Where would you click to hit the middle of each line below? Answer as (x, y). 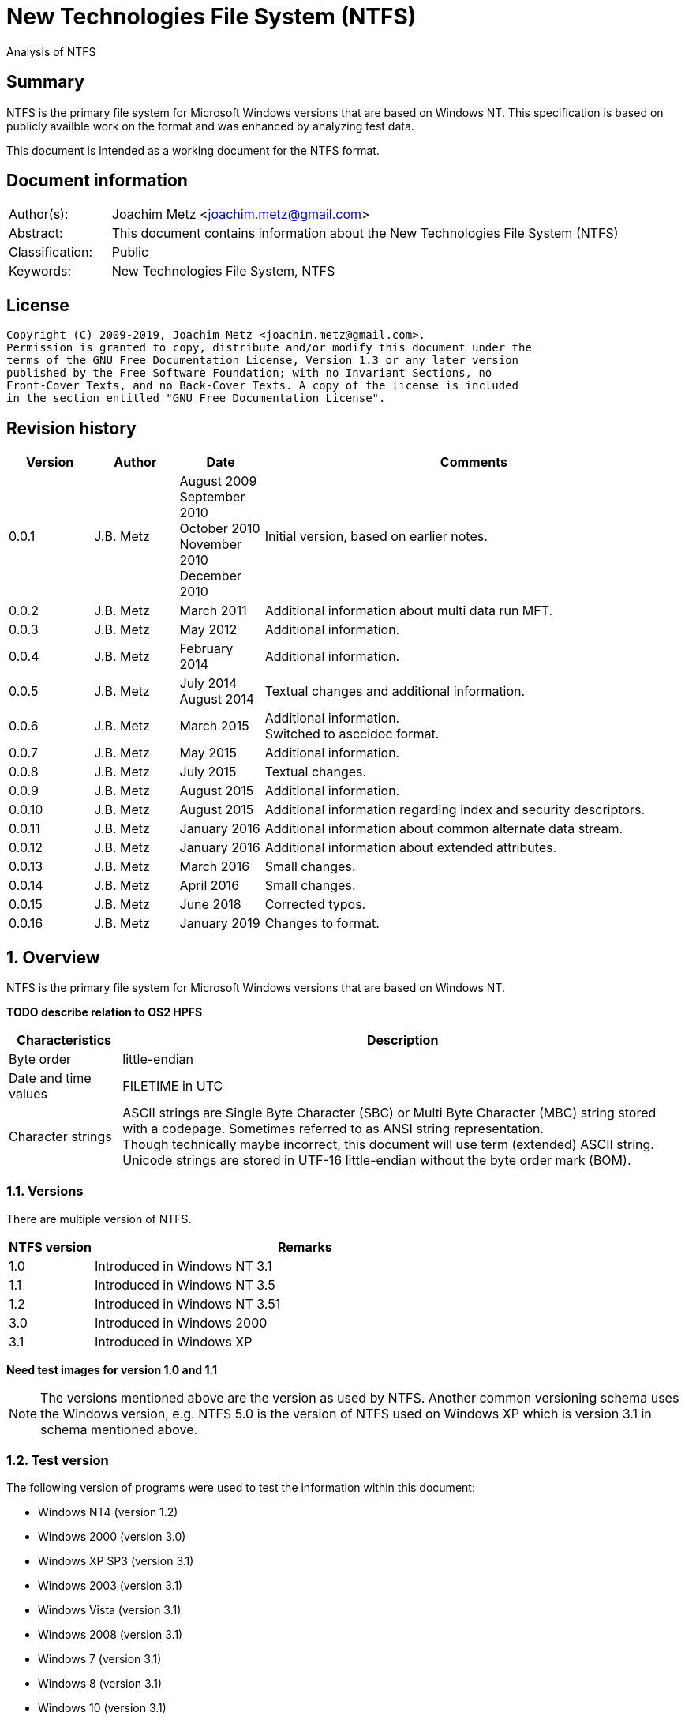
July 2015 (208, 772)
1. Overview (53, 957)
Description (402, 1040)
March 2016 (215, 867)
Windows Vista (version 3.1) (110, 1610)
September (212, 497)
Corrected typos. (315, 905)
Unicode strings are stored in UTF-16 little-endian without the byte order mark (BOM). (377, 1160)
